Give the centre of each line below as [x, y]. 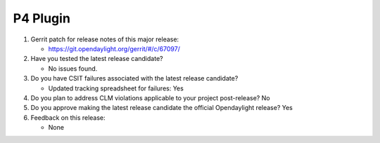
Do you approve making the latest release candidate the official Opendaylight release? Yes [162, 108]
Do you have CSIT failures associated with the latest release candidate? [134, 79]
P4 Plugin [42, 18]
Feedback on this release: [68, 117]
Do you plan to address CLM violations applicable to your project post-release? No [150, 97]
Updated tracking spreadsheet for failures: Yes [116, 88]
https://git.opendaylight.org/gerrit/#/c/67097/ [114, 48]
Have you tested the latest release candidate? [97, 59]
